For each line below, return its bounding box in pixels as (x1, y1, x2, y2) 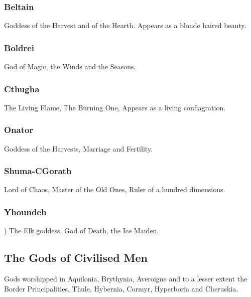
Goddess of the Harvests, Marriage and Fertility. (4, 143, 153, 154)
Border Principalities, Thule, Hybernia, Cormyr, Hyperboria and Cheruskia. (4, 283, 238, 293)
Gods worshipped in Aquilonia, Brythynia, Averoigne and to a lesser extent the (4, 273, 247, 284)
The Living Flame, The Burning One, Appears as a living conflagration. (4, 102, 226, 112)
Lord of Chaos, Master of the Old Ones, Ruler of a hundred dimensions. (4, 184, 225, 195)
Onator (4, 123, 34, 136)
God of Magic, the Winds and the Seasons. (4, 61, 136, 72)
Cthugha (4, 82, 40, 95)
